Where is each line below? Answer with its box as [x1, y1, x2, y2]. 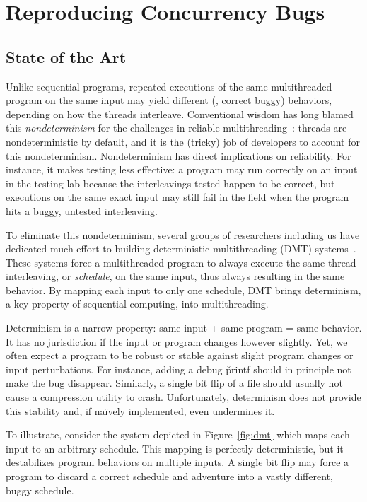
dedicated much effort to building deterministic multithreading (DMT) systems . [6, 241, 356, 256]
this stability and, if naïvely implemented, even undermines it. [6, 403, 275, 418]
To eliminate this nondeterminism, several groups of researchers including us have [6, 227, 360, 242]
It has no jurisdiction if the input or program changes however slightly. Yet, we [6, 334, 348, 349]
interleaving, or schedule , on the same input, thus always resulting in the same [6, 269, 345, 284]
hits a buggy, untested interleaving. [6, 203, 158, 218]
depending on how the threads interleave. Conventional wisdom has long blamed [6, 106, 354, 121]
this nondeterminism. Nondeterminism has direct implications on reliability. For [6, 148, 351, 163]
